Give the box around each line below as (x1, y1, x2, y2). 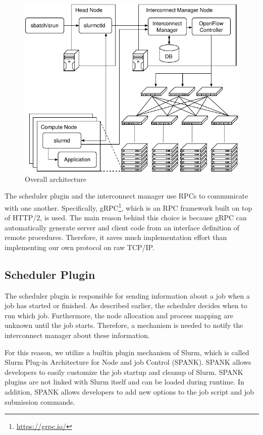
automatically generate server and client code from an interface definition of (5, 222, 239, 232)
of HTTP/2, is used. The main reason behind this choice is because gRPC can (5, 212, 247, 223)
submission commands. (5, 396, 75, 407)
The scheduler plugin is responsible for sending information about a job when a (5, 290, 250, 301)
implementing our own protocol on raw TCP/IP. (5, 241, 154, 252)
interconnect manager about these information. (5, 330, 150, 341)
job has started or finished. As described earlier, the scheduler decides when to (5, 300, 247, 311)
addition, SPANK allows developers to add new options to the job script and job (5, 386, 254, 397)
